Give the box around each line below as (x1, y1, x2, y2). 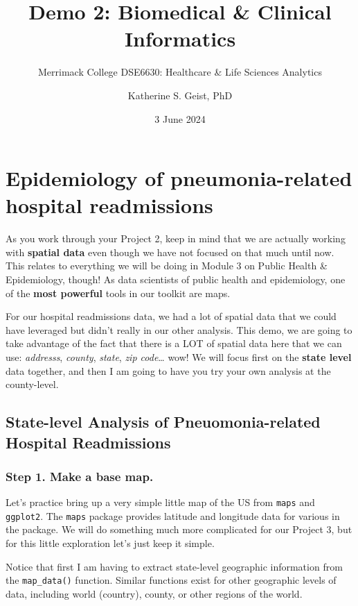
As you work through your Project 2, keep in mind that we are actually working (6, 231, 346, 246)
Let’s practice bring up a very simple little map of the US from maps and (6, 495, 315, 510)
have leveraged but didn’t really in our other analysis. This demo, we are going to (6, 322, 352, 337)
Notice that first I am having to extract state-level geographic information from (6, 559, 343, 573)
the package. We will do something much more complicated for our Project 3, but (6, 522, 352, 537)
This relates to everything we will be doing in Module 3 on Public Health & (6, 258, 328, 273)
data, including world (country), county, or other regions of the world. (6, 586, 303, 600)
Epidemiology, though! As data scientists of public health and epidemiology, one (6, 272, 346, 286)
